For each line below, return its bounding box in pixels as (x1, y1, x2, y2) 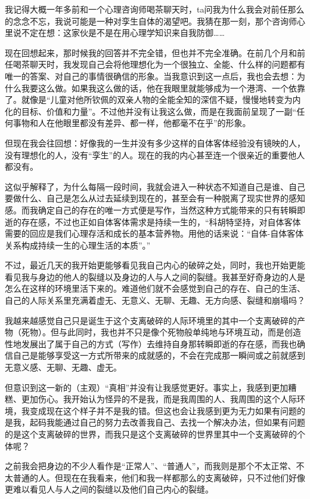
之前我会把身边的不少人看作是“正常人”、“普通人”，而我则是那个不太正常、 (5, 460, 296, 472)
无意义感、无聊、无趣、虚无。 (5, 361, 122, 374)
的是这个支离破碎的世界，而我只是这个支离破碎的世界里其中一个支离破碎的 (5, 428, 297, 440)
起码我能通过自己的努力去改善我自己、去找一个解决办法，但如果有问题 (29, 416, 305, 428)
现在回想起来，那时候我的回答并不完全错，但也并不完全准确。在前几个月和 (5, 46, 297, 59)
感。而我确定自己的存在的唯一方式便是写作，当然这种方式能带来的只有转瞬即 (5, 203, 305, 216)
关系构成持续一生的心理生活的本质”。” (5, 238, 151, 251)
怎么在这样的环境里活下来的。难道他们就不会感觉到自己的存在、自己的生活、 (5, 282, 305, 295)
